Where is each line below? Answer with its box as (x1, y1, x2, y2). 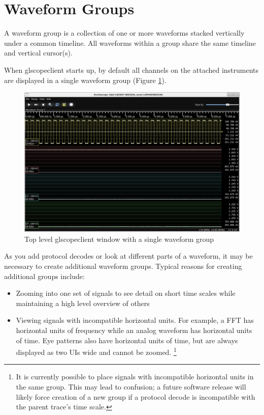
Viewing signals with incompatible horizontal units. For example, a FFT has (16, 315, 254, 325)
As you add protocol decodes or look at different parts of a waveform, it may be (4, 251, 253, 261)
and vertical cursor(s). (4, 47, 73, 58)
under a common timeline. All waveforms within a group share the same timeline (4, 37, 256, 48)
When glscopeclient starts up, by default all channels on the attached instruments (4, 64, 259, 75)
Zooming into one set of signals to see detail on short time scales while (16, 288, 236, 298)
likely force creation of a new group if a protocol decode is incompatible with (16, 391, 255, 402)
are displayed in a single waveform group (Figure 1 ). (4, 74, 167, 85)
